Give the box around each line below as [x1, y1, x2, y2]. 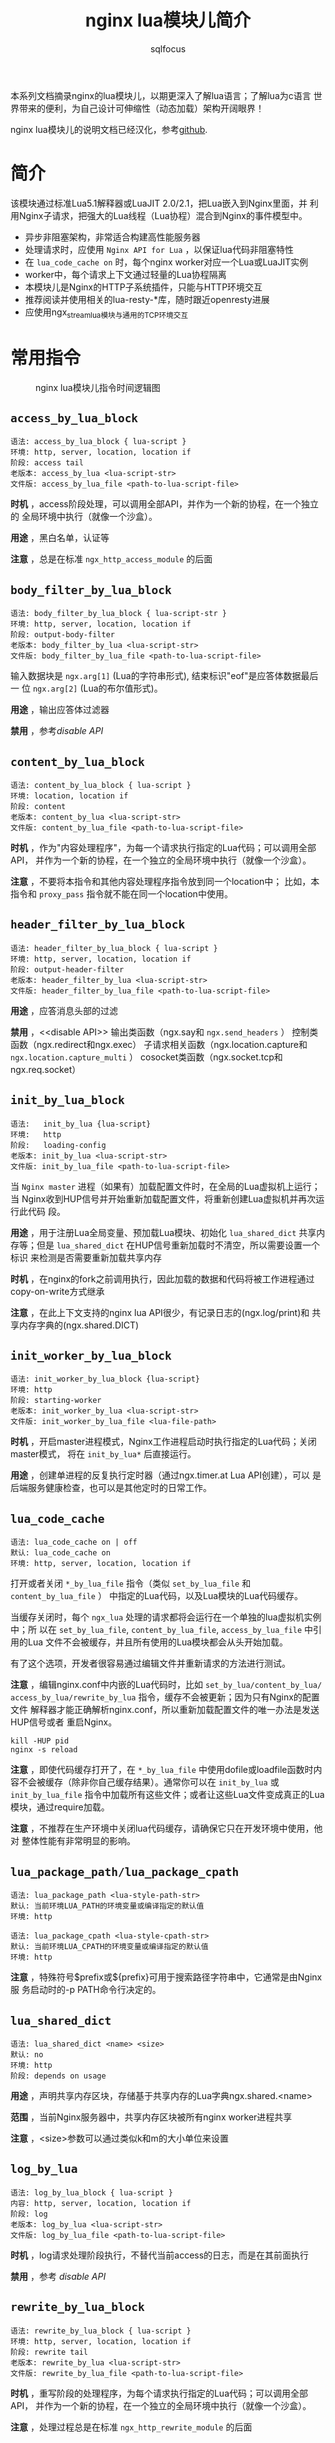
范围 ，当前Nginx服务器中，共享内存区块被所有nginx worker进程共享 [10, 2111, 293, 2123]
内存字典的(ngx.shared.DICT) [18, 1319, 140, 1331]
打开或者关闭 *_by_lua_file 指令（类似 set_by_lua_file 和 [10, 1577, 252, 1590]
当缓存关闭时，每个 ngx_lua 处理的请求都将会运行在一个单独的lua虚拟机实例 [10, 1611, 322, 1623]
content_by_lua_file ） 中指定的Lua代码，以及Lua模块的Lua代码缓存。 [10, 1590, 304, 1602]
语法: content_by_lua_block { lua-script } [10, 781, 192, 791]
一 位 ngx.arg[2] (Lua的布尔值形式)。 [10, 682, 163, 695]
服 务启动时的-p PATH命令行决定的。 [10, 1984, 162, 1996]
